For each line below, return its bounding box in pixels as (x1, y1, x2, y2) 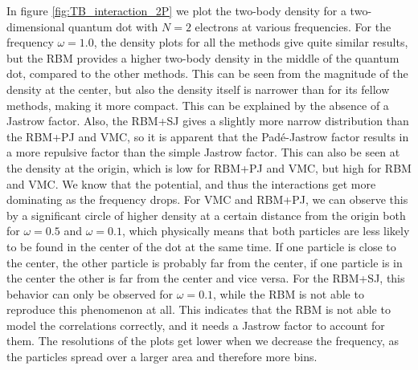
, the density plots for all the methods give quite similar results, (93, 34, 408, 51)
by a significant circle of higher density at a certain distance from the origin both (6, 206, 406, 223)
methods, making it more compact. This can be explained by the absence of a (6, 96, 389, 113)
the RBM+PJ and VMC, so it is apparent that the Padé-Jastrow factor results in (6, 128, 409, 144)
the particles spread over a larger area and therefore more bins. (6, 348, 318, 365)
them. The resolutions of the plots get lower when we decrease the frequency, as (6, 332, 400, 349)
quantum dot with (68, 18, 158, 35)
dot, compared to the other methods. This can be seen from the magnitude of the (6, 65, 408, 82)
